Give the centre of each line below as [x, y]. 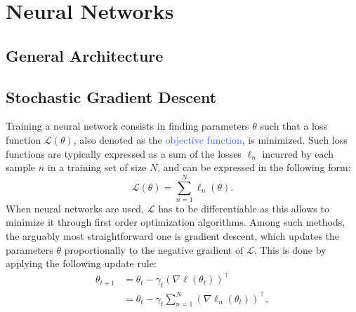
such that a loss [294, 126]
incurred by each [298, 153]
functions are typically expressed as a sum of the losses [124, 153]
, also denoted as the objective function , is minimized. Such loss [210, 139]
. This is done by [290, 249]
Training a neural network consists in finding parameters [127, 126]
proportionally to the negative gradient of [154, 249]
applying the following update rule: [81, 263]
